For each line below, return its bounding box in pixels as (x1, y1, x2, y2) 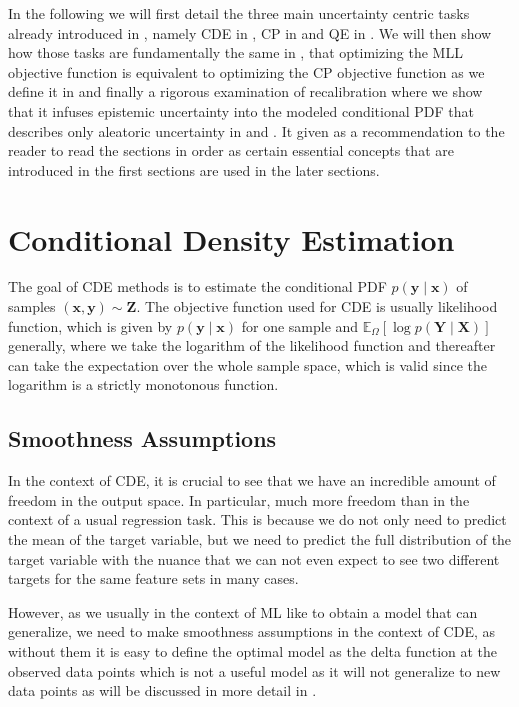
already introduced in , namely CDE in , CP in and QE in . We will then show (8, 22, 492, 43)
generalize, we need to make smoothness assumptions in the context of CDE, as (8, 621, 496, 642)
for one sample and (241, 315, 359, 336)
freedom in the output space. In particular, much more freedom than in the (8, 489, 470, 510)
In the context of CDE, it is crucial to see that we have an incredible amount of (8, 470, 496, 491)
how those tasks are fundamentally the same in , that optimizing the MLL (8, 42, 463, 63)
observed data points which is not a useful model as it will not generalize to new (8, 660, 501, 681)
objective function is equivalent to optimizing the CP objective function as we (8, 61, 485, 82)
